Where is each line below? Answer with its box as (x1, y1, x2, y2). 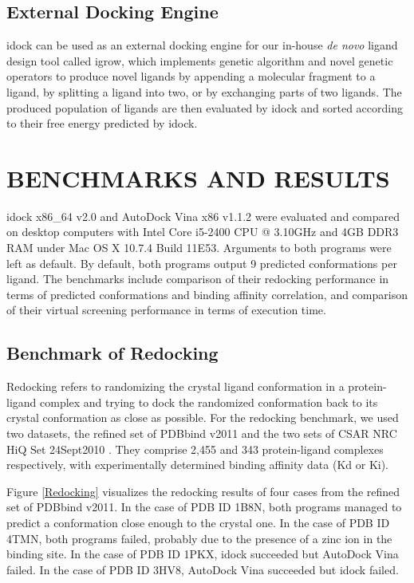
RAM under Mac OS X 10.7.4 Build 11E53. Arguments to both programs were (6, 239, 392, 256)
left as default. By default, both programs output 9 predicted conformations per (6, 254, 397, 271)
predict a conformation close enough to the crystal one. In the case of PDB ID (6, 514, 390, 530)
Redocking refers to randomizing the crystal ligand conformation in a (6, 378, 345, 395)
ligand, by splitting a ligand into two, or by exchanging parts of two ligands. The (6, 83, 402, 100)
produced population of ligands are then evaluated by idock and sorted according (6, 99, 403, 116)
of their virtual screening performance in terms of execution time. (6, 301, 326, 318)
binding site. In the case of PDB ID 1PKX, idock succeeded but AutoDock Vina (6, 546, 399, 562)
